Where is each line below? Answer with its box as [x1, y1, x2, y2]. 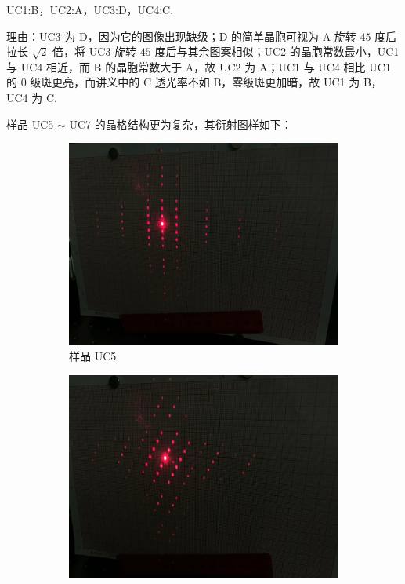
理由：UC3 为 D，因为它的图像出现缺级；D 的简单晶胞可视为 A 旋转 [6, 27, 356, 44]
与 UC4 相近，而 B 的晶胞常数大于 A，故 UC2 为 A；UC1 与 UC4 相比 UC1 [6, 58, 391, 75]
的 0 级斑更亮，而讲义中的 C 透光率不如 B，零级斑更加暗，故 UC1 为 [6, 74, 360, 90]
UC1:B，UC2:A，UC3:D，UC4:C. [6, 2, 174, 17]
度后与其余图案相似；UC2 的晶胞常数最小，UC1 [154, 43, 400, 60]
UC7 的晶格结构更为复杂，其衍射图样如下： [69, 115, 292, 132]
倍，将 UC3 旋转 [52, 43, 137, 60]
